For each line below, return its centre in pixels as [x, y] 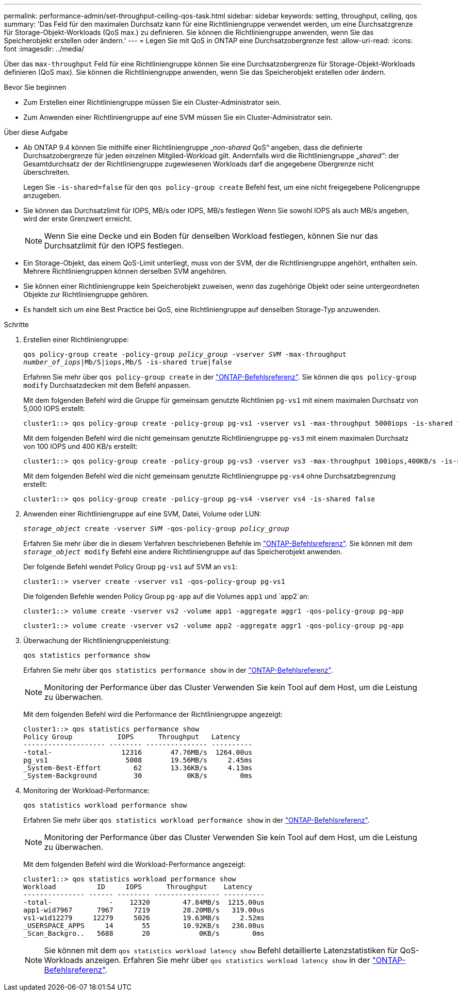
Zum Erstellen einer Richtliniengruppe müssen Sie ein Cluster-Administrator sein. [152, 102]
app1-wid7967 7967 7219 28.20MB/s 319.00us [144, 910]
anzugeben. [42, 195]
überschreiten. [47, 172]
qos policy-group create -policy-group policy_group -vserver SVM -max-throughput [185, 354]
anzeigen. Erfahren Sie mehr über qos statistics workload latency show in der [228, 960]
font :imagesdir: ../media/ [44, 49]
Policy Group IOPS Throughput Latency [132, 737]
